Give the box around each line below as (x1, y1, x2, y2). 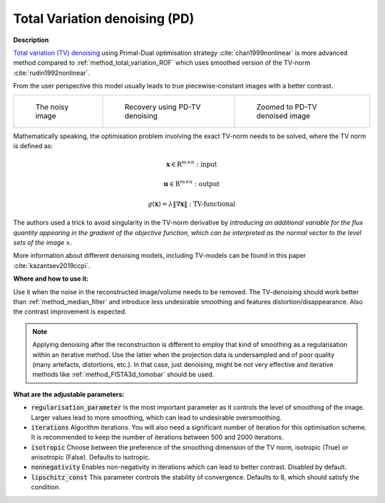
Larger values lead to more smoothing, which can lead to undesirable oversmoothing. (31, 413, 282, 422)
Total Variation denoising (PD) (13, 11, 195, 26)
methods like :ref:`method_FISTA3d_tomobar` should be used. (32, 370, 215, 379)
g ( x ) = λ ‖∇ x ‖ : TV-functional (147, 199, 236, 208)
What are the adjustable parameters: (13, 390, 125, 398)
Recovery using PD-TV (124, 102, 201, 112)
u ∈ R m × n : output (163, 179, 220, 188)
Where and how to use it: (13, 274, 89, 283)
